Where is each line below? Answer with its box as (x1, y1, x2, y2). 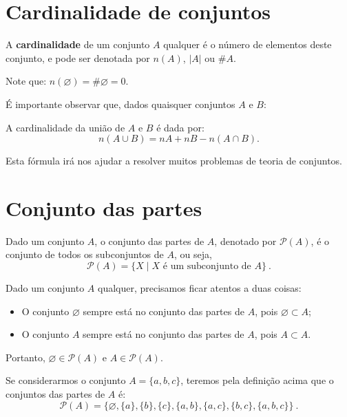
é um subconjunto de (162, 261, 251, 271)
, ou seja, (173, 247, 212, 261)
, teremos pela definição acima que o (180, 373, 334, 387)
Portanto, (6, 350, 45, 364)
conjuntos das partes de (6, 386, 105, 400)
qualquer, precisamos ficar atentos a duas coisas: (97, 281, 302, 295)
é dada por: (156, 120, 204, 134)
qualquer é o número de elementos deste (163, 37, 332, 52)
